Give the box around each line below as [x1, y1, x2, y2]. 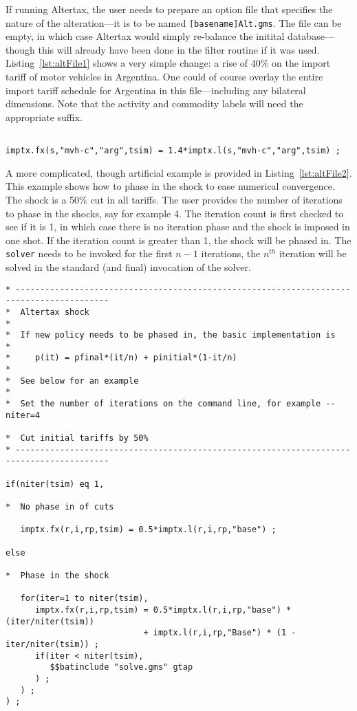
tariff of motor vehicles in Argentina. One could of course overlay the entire [6, 69, 323, 84]
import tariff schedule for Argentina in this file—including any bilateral [6, 83, 306, 97]
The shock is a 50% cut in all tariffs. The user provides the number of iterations [6, 192, 343, 206]
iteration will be [279, 246, 347, 261]
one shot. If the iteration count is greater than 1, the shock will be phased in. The [6, 232, 351, 247]
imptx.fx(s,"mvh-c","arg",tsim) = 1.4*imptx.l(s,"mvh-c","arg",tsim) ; [6, 146, 340, 156]
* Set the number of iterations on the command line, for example [6, 399, 321, 409]
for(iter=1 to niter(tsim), [20, 593, 149, 604]
